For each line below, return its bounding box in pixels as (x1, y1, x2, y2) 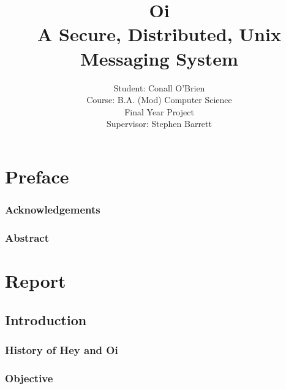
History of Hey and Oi (5, 342, 118, 357)
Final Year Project (124, 105, 194, 118)
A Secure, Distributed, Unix (37, 21, 281, 47)
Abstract (5, 229, 49, 245)
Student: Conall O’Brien (113, 81, 205, 94)
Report (5, 268, 66, 293)
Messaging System (80, 45, 238, 71)
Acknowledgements (5, 201, 100, 217)
